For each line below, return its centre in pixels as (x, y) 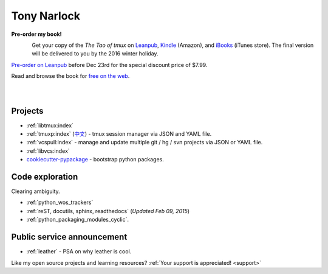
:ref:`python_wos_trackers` (60, 202)
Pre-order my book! (36, 34)
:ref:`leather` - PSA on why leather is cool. (79, 251)
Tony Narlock (46, 16)
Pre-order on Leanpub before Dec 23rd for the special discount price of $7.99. (109, 65)
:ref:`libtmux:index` (50, 125)
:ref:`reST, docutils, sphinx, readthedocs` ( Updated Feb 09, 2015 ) (108, 211)
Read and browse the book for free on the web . (70, 76)
